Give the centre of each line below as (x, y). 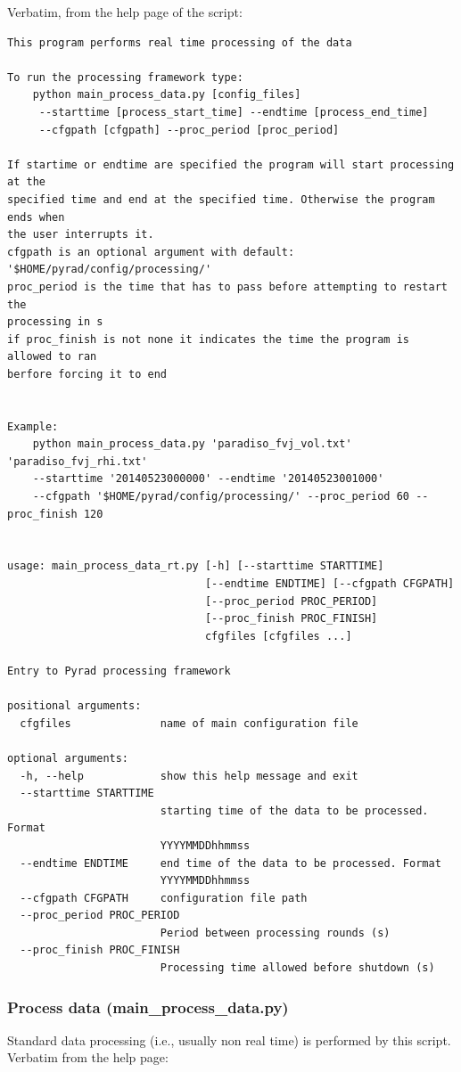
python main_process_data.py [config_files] (167, 95)
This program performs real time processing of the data (180, 42)
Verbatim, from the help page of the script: (125, 12)
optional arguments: (68, 758)
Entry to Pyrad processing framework (119, 671)
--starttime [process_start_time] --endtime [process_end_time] (234, 112)
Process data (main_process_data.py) (148, 1007)
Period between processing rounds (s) (275, 933)
